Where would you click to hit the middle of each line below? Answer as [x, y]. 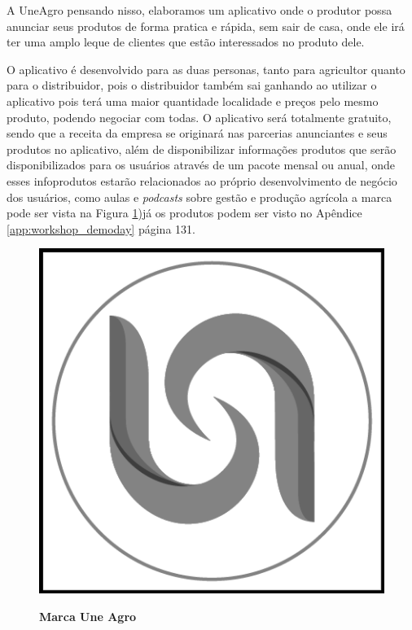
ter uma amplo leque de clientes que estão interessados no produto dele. [186, 42]
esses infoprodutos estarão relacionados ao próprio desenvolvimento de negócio [202, 180]
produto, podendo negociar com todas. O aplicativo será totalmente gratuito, [199, 117]
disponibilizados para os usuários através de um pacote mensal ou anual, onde [201, 165]
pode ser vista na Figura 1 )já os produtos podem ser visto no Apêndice [184, 213]
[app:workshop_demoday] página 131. [101, 228]
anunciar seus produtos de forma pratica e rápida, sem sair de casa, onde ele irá [206, 26]
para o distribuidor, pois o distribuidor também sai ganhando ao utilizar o [192, 85]
